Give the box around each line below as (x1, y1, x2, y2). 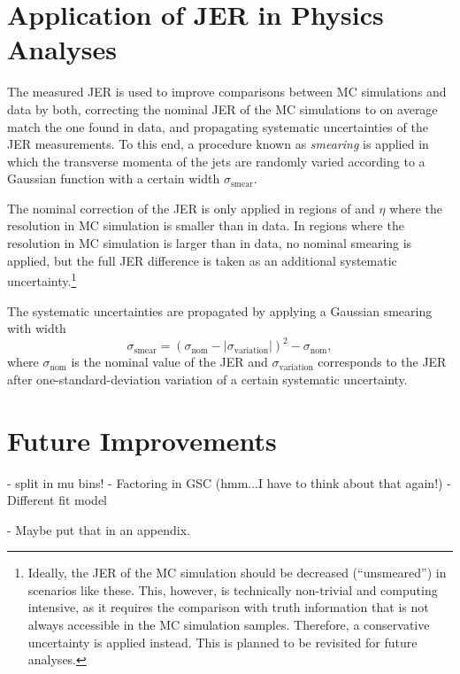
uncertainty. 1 (7, 269, 77, 290)
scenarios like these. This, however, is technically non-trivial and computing (27, 580, 438, 599)
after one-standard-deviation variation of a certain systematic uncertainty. (7, 369, 408, 388)
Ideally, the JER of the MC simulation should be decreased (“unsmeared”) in (27, 563, 447, 582)
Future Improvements (7, 422, 277, 458)
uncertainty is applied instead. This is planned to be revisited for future (27, 632, 418, 651)
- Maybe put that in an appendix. (7, 520, 190, 538)
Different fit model (7, 491, 108, 509)
